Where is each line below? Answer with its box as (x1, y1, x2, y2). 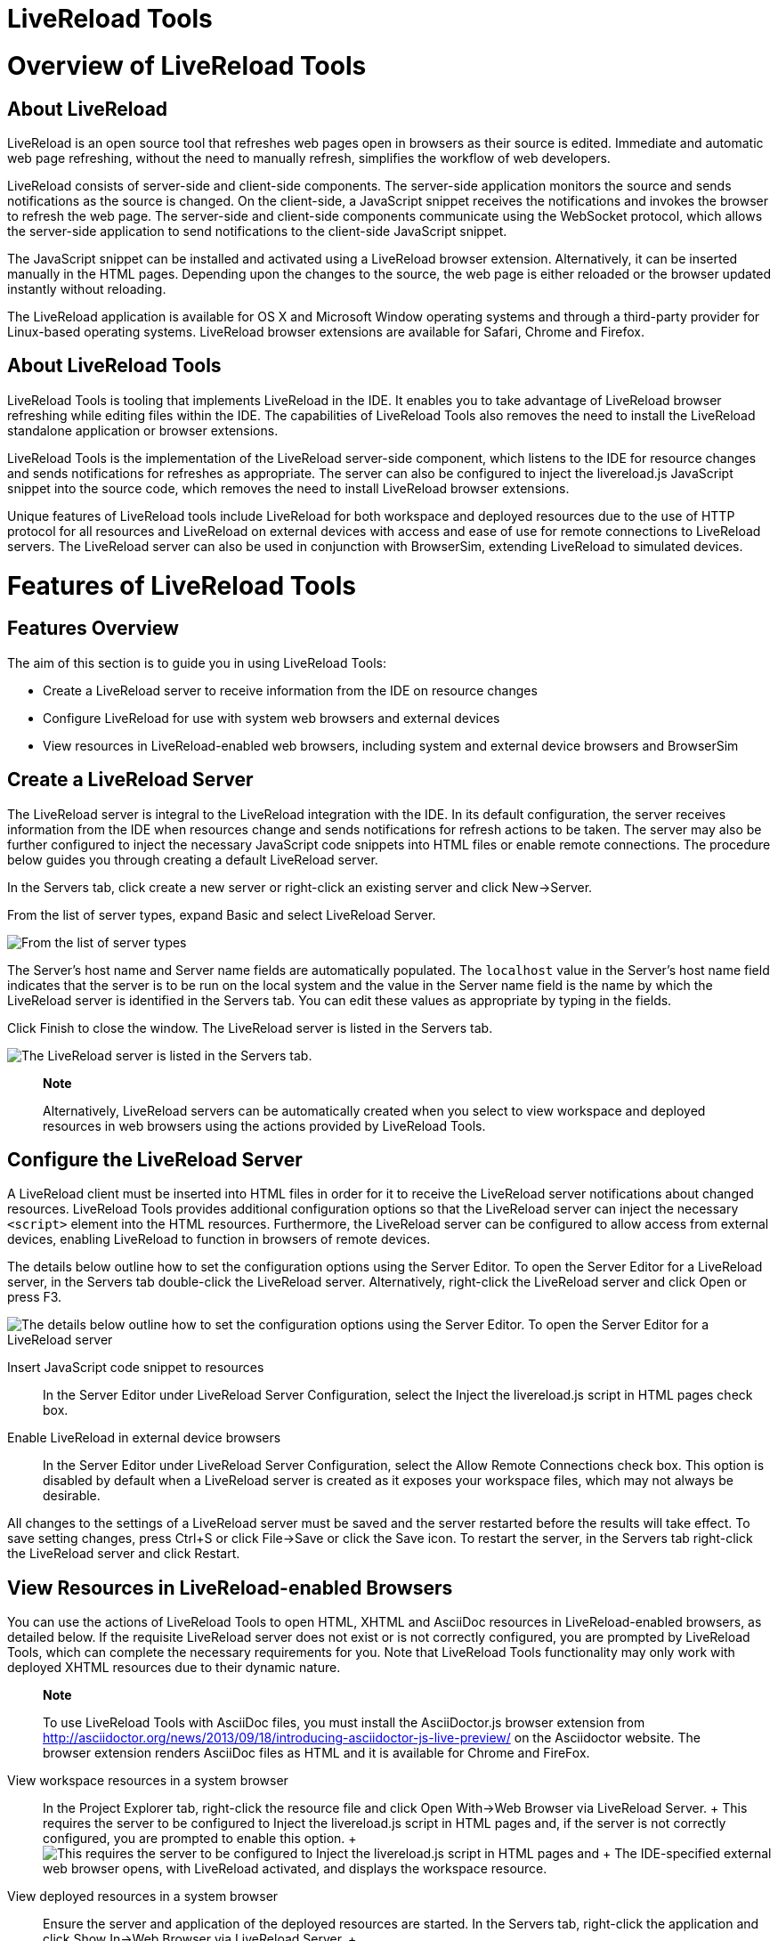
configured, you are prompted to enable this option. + (43, 1831, 357, 1847)
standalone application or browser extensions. (7, 422, 279, 438)
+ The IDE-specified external (603, 1846, 772, 1862)
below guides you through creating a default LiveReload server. (7, 851, 378, 867)
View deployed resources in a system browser (7, 1888, 279, 1904)
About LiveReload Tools (7, 354, 222, 378)
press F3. (7, 1289, 62, 1305)
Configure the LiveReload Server (7, 1148, 303, 1171)
